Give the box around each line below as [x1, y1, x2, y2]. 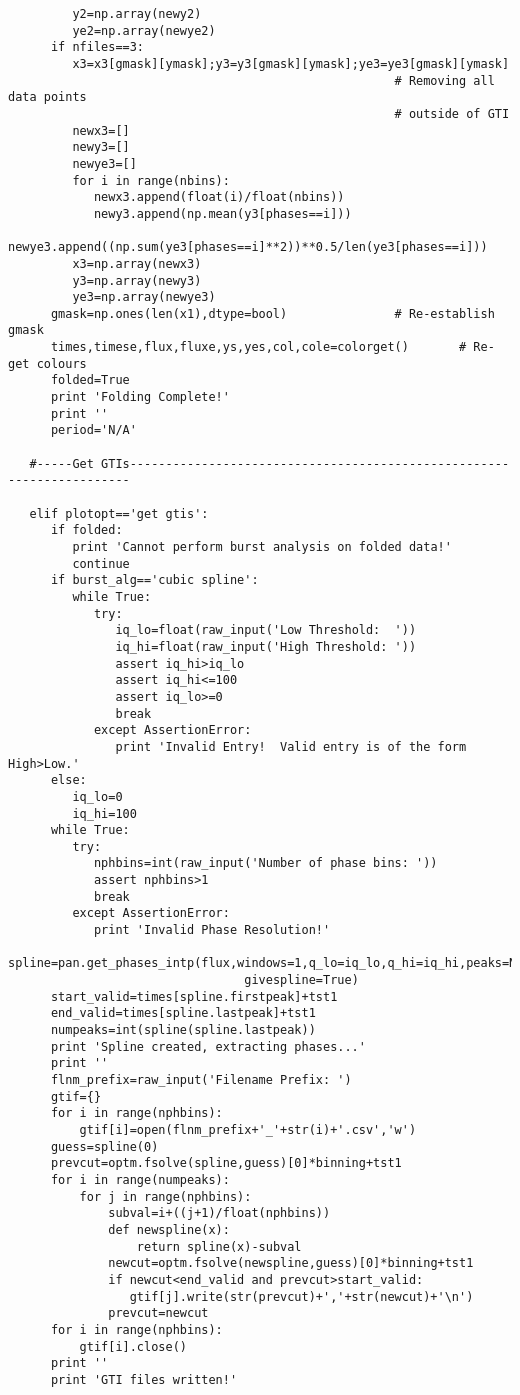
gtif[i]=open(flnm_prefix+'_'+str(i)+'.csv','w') [79, 1122, 417, 1137]
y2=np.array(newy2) [72, 7, 202, 21]
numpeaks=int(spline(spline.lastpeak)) [50, 1023, 316, 1038]
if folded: [50, 523, 123, 538]
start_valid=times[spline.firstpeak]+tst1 [50, 989, 338, 1004]
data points [8, 90, 87, 105]
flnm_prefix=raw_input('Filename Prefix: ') [50, 1073, 352, 1087]
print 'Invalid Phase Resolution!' [93, 923, 331, 938]
